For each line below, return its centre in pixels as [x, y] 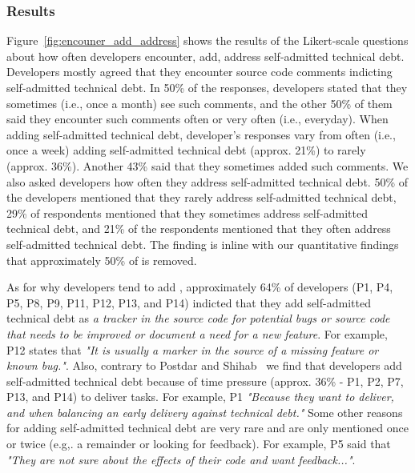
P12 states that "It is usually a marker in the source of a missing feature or [193, 349]
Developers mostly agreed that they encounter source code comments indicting [199, 72]
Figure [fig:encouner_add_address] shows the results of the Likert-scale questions [207, 40]
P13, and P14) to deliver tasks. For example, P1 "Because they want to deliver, [200, 397]
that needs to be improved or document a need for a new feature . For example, [197, 333]
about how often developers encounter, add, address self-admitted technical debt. [205, 56]
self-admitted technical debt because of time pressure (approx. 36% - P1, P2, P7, [205, 381]
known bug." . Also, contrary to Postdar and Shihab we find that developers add [204, 365]
